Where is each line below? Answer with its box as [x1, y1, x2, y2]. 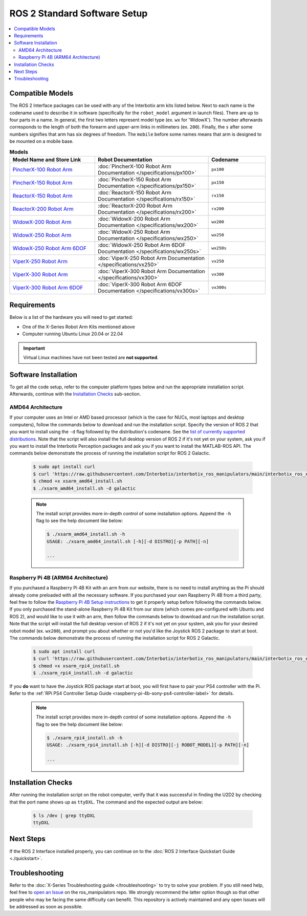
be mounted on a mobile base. [9, 138, 74, 144]
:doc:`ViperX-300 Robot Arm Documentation [98, 268, 205, 275]
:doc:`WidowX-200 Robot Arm [98, 215, 171, 222]
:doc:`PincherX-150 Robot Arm [98, 176, 171, 183]
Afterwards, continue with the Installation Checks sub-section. [9, 391, 141, 397]
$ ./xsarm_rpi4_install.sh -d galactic [33, 670, 133, 676]
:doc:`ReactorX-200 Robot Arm [98, 202, 173, 209]
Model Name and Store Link [12, 156, 81, 163]
